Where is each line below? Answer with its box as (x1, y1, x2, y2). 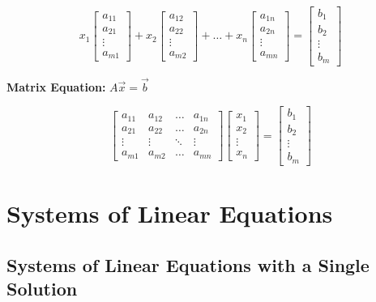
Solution (6, 275, 78, 300)
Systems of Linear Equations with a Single (6, 252, 370, 277)
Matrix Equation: (6, 78, 106, 95)
